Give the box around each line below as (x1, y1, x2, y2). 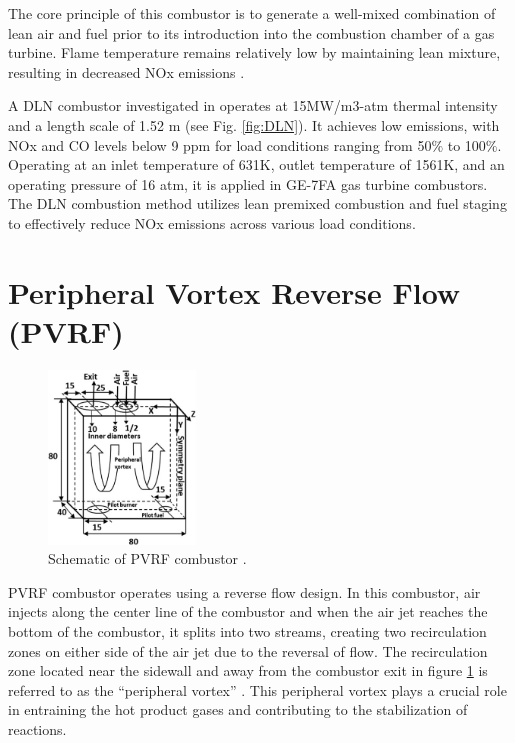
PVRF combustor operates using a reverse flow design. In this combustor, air (8, 581, 481, 602)
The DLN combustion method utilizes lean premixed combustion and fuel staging (8, 193, 507, 214)
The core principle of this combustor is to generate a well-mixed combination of (8, 3, 496, 23)
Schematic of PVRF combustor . (48, 548, 247, 569)
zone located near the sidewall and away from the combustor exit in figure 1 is (8, 660, 488, 681)
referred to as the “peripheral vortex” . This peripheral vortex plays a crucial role (8, 679, 507, 700)
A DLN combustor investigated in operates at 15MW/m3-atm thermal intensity (8, 95, 498, 116)
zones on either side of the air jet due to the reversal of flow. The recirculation (8, 640, 488, 661)
